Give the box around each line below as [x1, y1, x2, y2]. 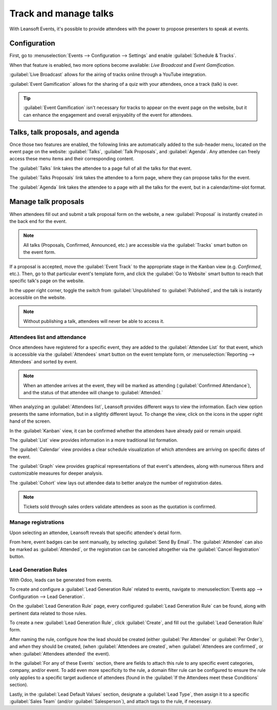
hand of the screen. [9, 418, 51, 424]
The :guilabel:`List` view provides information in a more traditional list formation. [9, 437, 178, 443]
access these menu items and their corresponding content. [9, 156, 134, 162]
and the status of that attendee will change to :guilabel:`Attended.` [23, 389, 163, 395]
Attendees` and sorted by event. [9, 358, 78, 365]
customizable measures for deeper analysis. [9, 470, 104, 477]
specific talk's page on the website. [9, 278, 85, 284]
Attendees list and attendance [9, 333, 87, 340]
